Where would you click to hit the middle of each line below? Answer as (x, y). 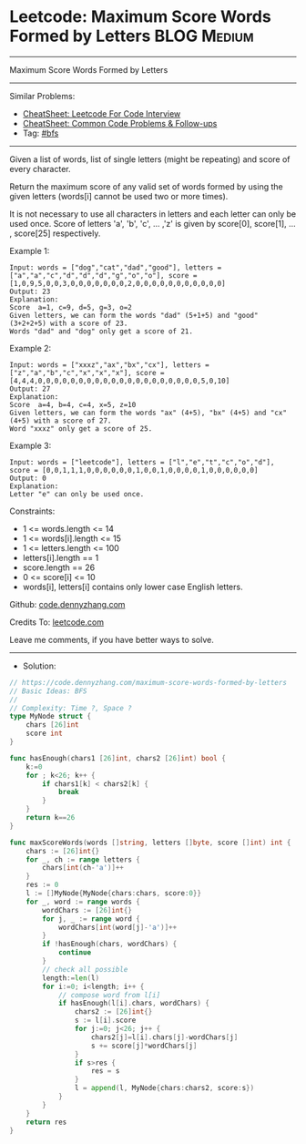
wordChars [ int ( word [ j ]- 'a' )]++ (117, 927)
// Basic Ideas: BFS (49, 691)
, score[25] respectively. (55, 233)
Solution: (39, 666)
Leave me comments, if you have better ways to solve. (112, 639)
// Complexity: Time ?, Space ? (71, 708)
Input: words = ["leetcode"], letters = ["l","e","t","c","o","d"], (142, 462)
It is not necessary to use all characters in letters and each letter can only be (153, 214)
